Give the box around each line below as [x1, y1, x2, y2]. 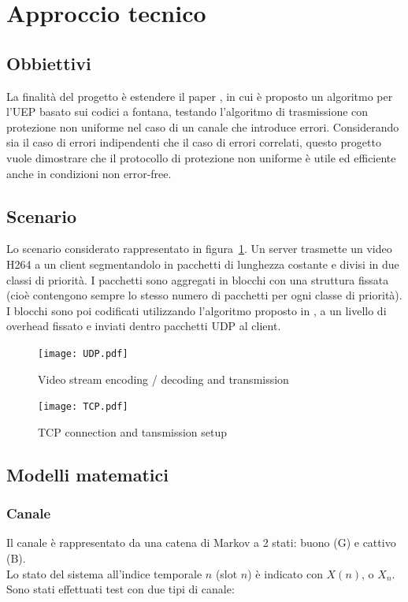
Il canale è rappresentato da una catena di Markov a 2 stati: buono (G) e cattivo [6, 534, 396, 551]
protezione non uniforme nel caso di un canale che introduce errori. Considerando [6, 118, 399, 135]
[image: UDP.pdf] [38, 347, 128, 359]
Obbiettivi [6, 50, 91, 75]
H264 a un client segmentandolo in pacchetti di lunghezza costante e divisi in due [6, 255, 399, 272]
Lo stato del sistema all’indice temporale [6, 565, 202, 582]
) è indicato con [247, 565, 323, 582]
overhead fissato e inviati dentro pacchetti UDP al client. [6, 318, 281, 334]
